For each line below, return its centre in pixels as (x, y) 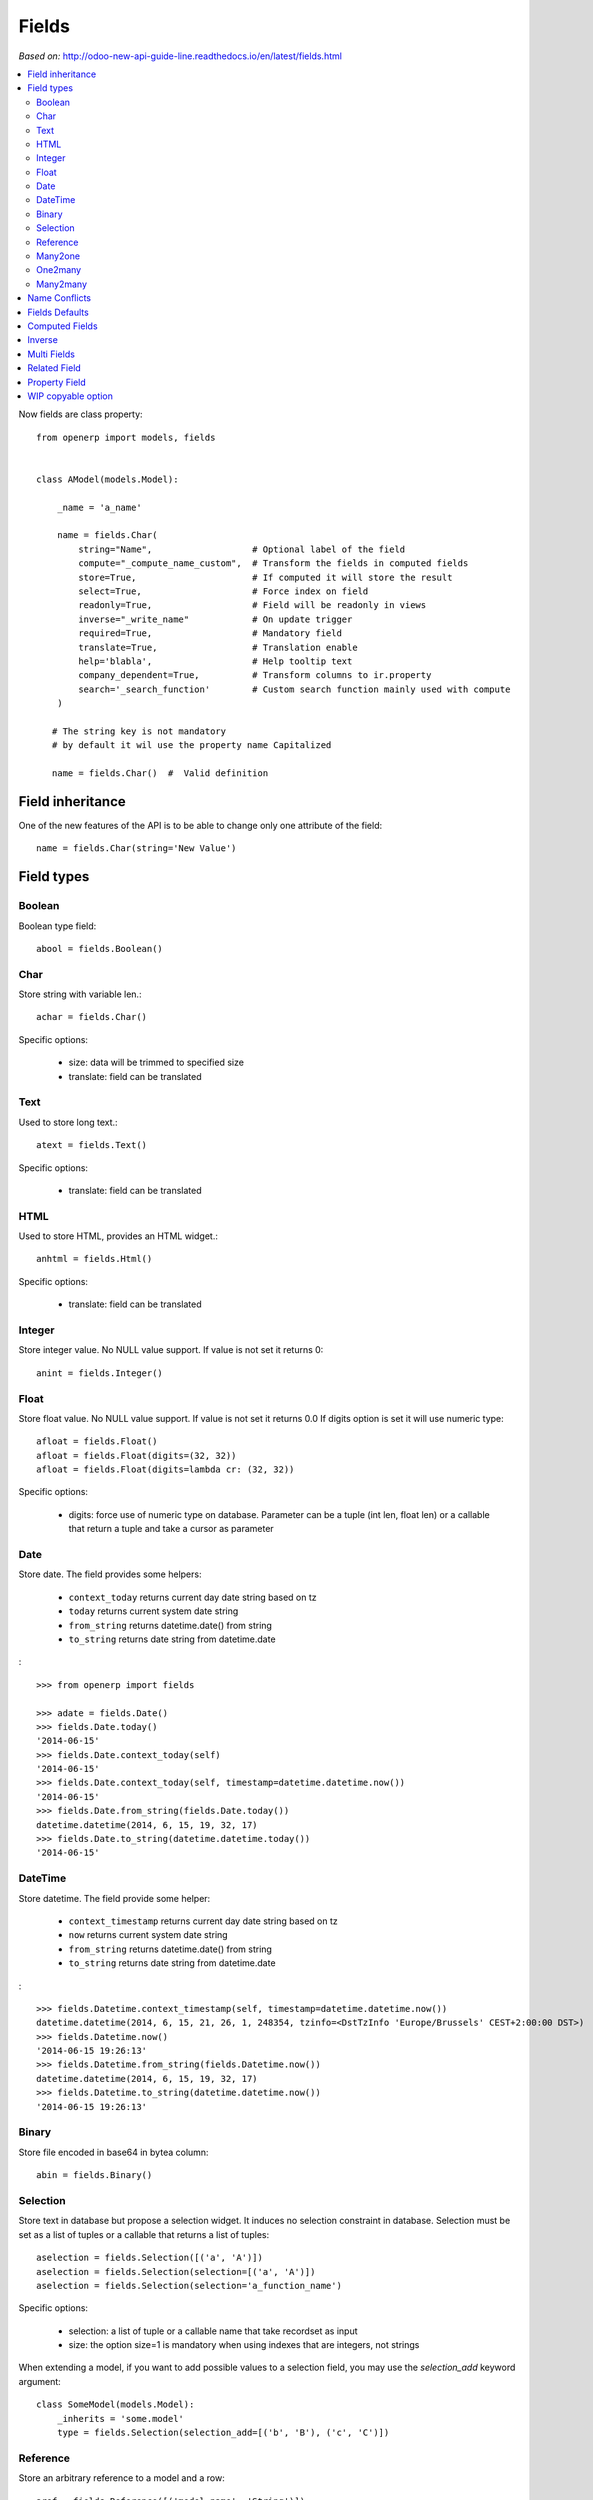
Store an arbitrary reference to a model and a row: (121, 2478)
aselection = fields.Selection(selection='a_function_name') (189, 2285)
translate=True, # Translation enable (218, 647)
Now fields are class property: (81, 414)
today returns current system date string (153, 1611)
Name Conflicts (59, 298)
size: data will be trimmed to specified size (156, 1062)
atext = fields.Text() (92, 1145)
